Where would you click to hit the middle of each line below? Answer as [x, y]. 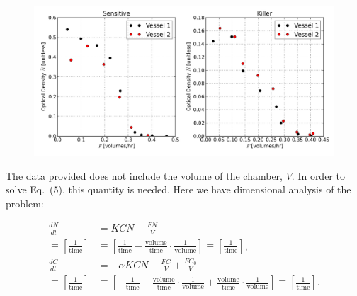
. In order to [318, 175]
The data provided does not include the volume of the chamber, [144, 175]
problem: [25, 203]
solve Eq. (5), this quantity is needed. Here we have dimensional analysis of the [178, 189]
